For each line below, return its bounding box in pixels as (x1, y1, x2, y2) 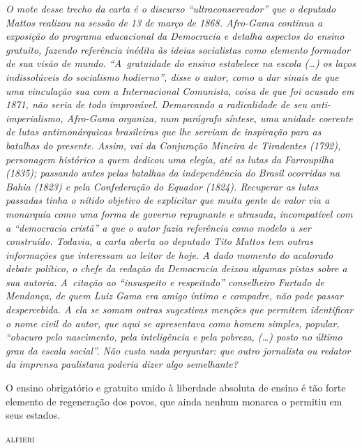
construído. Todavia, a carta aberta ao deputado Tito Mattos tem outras (6, 234, 313, 248)
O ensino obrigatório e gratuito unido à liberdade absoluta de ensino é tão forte (6, 380, 346, 395)
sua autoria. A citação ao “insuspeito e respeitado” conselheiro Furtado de (6, 274, 324, 289)
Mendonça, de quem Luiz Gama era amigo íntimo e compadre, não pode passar (6, 288, 343, 303)
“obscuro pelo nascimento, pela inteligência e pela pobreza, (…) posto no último (6, 329, 342, 344)
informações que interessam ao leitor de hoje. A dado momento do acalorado (6, 247, 333, 262)
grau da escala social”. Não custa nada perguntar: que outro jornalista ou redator (6, 343, 351, 357)
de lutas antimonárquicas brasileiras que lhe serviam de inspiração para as (6, 124, 322, 139)
